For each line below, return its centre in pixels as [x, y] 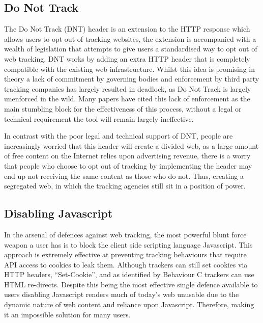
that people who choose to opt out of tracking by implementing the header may [128, 165]
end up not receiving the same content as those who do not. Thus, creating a [124, 176]
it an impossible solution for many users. [67, 314]
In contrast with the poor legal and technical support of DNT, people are [119, 136]
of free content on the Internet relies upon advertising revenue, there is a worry [127, 156]
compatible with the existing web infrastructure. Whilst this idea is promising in [129, 69]
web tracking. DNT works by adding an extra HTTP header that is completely [127, 58]
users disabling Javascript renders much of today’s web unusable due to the [122, 294]
